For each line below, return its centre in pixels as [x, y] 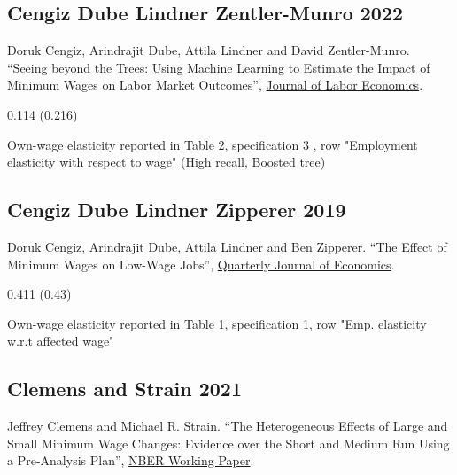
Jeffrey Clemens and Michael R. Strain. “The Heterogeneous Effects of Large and [228, 426]
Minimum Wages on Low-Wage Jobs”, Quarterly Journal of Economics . [201, 264]
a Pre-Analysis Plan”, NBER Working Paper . [131, 460]
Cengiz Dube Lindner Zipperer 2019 [177, 210]
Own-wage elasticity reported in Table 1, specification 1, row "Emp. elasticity [217, 323]
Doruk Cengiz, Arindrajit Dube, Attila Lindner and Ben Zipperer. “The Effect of [227, 246]
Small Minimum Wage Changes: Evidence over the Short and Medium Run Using [228, 443]
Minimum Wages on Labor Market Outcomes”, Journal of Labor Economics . [215, 85]
